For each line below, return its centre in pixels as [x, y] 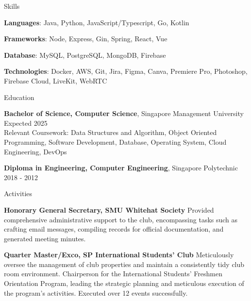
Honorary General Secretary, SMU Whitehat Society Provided [109, 209]
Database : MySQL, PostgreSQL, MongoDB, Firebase [85, 55]
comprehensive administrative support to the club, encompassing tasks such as [121, 219]
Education [19, 97]
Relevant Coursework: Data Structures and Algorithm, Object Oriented [110, 132]
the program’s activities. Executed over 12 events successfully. [96, 293]
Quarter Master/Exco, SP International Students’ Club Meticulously [119, 255]
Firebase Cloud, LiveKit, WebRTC [56, 80]
